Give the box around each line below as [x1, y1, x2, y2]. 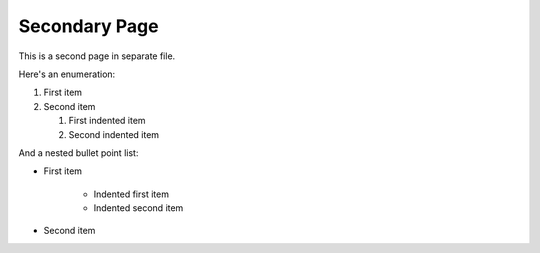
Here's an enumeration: [18, 68, 116, 80]
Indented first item [93, 188, 170, 200]
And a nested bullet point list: [18, 146, 139, 159]
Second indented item [68, 128, 160, 140]
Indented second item [93, 202, 184, 214]
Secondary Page [18, 15, 159, 37]
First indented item [68, 115, 146, 127]
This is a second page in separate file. [18, 50, 176, 62]
